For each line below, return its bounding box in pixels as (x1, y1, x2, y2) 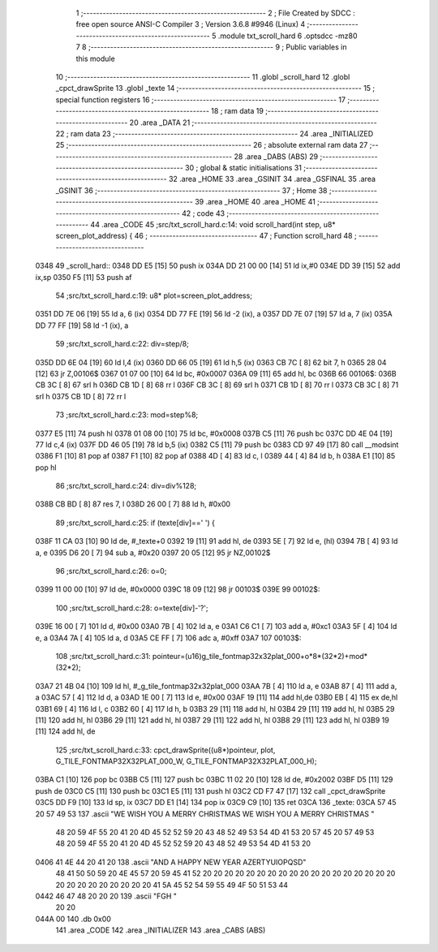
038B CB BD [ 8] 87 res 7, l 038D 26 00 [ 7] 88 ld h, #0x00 (35, 499, 231, 509)
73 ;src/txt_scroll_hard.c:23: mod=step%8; (55, 410, 199, 420)
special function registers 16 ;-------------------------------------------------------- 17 (55, 94, 346, 105)
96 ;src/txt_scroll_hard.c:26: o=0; (55, 566, 167, 576)
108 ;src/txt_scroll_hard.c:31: (55, 651, 151, 661)
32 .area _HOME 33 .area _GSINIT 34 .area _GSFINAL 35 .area (168, 174, 376, 184)
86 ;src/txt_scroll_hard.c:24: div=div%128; (55, 481, 197, 491)
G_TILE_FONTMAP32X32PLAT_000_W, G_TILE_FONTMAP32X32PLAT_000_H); (55, 756, 317, 766)
